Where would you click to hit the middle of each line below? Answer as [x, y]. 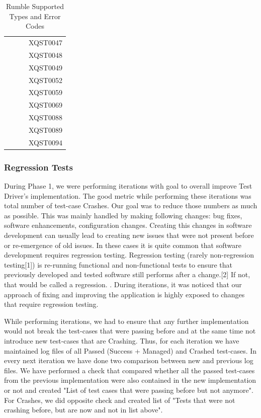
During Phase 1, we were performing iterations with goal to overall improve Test [128, 186]
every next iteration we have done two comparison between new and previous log [129, 360]
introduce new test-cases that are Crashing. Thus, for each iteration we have [122, 341]
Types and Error [35, 16]
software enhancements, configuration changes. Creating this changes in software [128, 225]
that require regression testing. [51, 304]
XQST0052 [46, 80]
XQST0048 [46, 55]
